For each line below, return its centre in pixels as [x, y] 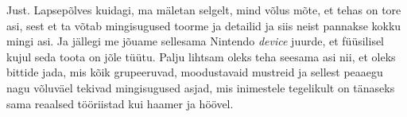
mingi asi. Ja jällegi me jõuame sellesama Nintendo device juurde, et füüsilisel [196, 41]
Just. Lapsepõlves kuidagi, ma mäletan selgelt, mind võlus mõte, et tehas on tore [204, 10]
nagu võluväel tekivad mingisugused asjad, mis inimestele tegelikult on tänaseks [201, 87]
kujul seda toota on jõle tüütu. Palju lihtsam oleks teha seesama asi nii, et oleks [201, 56]
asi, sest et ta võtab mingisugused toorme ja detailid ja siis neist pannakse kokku [204, 25]
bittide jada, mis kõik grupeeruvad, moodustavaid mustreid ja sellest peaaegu [195, 72]
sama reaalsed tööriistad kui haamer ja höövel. [120, 103]
